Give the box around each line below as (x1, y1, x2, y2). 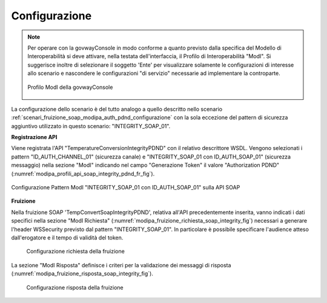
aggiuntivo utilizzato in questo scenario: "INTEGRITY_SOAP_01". (11, 122, 171, 129)
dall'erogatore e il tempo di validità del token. (11, 233, 124, 241)
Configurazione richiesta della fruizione (26, 248, 125, 255)
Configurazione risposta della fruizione (26, 284, 124, 291)
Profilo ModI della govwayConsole (27, 83, 113, 91)
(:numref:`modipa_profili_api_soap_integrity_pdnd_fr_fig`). (11, 170, 155, 177)
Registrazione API (11, 134, 58, 141)
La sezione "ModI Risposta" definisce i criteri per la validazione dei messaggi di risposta (11, 261, 231, 269)
